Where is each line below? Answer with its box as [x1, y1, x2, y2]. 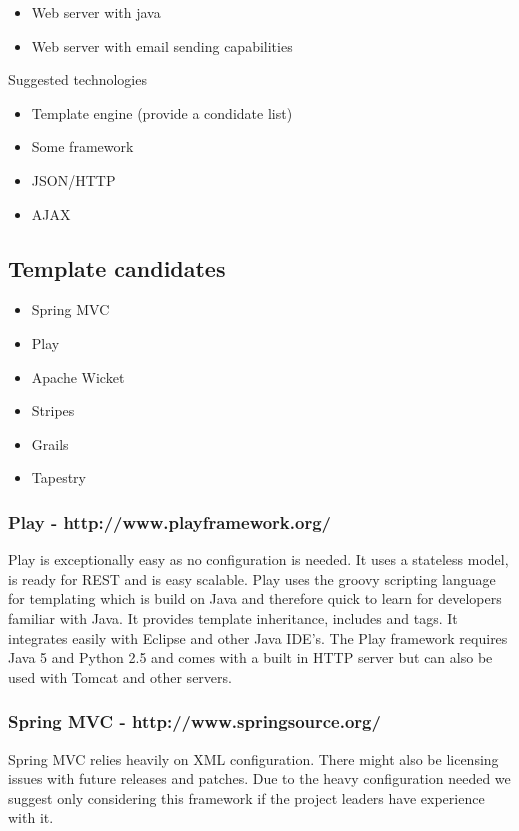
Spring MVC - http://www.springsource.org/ [8, 709, 381, 734]
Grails [31, 433, 69, 454]
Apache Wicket [31, 366, 125, 387]
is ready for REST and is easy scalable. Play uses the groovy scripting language [8, 568, 496, 589]
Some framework [31, 136, 134, 157]
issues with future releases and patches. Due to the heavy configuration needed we [8, 768, 511, 789]
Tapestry [31, 467, 86, 488]
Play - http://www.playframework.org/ [8, 509, 331, 534]
